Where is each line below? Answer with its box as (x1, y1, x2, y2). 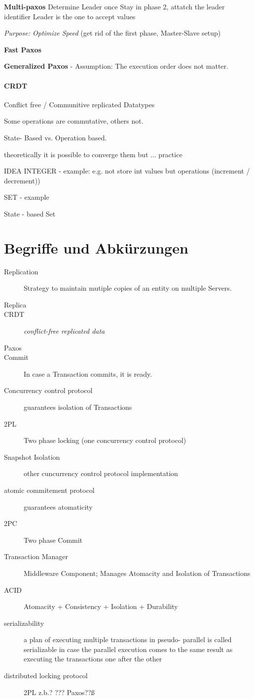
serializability (4, 617, 44, 628)
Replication (4, 266, 38, 276)
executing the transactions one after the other (24, 654, 162, 664)
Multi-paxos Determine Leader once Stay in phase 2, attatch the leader (4, 1, 225, 11)
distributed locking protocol (4, 670, 88, 681)
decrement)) (4, 175, 40, 185)
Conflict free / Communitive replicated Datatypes (4, 99, 155, 109)
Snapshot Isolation (4, 451, 60, 462)
